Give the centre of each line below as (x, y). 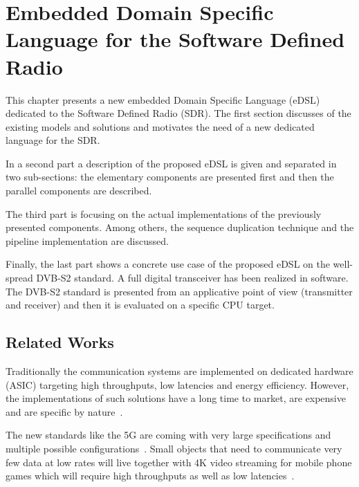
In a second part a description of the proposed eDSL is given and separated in (171, 163)
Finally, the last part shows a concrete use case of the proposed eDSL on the (168, 264)
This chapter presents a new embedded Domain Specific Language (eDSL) (163, 99)
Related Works (60, 342)
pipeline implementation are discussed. (87, 240)
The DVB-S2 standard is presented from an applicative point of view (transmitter (179, 291)
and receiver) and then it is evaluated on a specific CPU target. (140, 305)
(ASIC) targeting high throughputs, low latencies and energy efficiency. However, (177, 384)
